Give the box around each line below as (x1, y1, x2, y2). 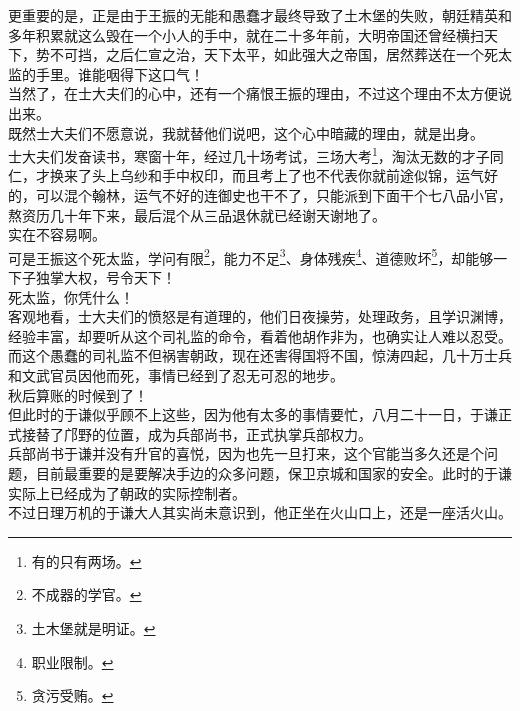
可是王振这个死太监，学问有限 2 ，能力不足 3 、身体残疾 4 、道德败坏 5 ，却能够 (8, 244, 494, 268)
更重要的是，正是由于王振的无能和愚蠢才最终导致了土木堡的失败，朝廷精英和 (8, 5, 512, 25)
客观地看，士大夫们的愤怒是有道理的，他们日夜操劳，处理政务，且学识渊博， (8, 306, 512, 327)
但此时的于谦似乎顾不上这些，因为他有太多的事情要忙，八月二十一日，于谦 (8, 404, 498, 425)
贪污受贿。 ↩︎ (31, 685, 114, 706)
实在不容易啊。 (8, 224, 106, 245)
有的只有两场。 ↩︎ (31, 550, 142, 571)
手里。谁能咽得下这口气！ (35, 63, 204, 84)
